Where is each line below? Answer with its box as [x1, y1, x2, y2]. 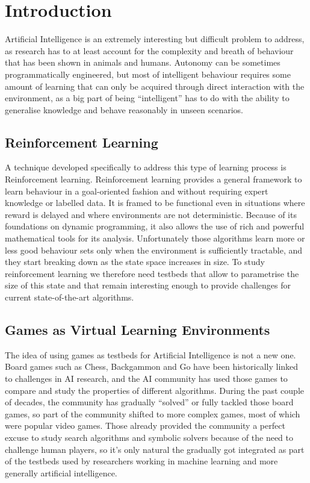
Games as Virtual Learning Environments [5, 320, 270, 338]
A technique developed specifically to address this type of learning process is [5, 161, 287, 173]
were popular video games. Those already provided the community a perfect [5, 419, 285, 432]
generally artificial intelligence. [5, 466, 117, 479]
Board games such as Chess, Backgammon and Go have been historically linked [5, 360, 299, 373]
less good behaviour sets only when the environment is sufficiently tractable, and [5, 243, 303, 256]
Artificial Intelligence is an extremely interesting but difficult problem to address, [5, 33, 305, 45]
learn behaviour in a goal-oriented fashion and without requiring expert [5, 184, 268, 197]
